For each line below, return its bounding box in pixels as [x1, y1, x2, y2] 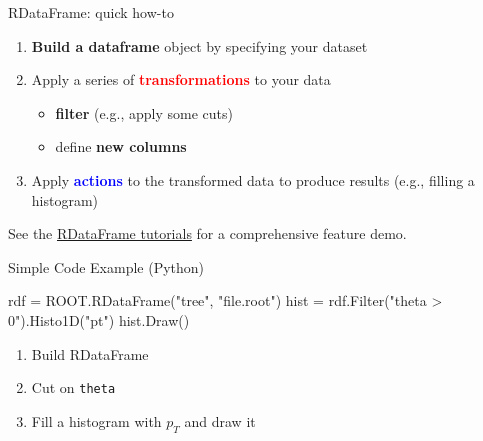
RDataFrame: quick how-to [8, 2, 174, 22]
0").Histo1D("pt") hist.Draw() [8, 309, 190, 330]
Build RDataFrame [31, 343, 149, 364]
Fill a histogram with [31, 410, 162, 431]
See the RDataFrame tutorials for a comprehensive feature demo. [8, 223, 407, 244]
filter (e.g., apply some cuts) [55, 102, 233, 123]
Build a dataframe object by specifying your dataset [31, 35, 368, 56]
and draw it [184, 410, 256, 431]
